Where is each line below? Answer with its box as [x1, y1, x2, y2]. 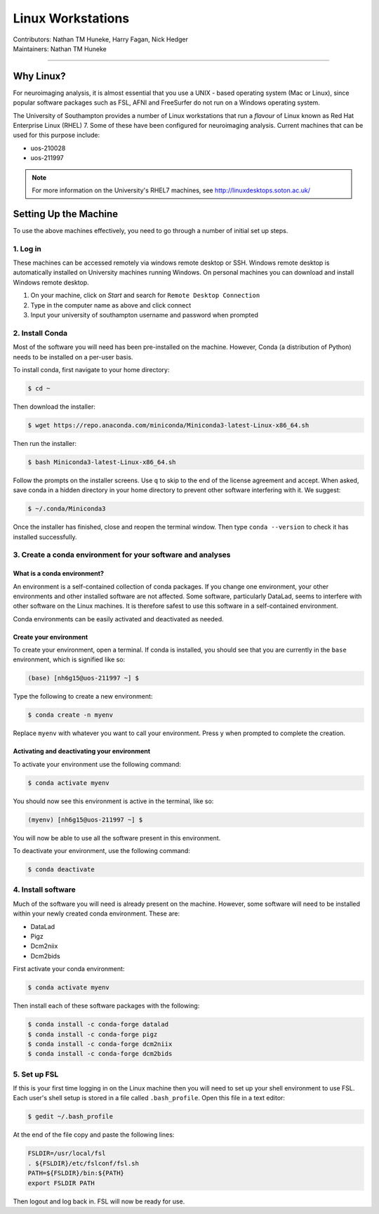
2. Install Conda [13, 328, 68, 338]
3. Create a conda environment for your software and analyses [13, 550, 231, 560]
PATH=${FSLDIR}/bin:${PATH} [27, 1169, 124, 1177]
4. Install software [13, 885, 77, 895]
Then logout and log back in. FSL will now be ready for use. [13, 1197, 185, 1206]
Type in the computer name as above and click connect [30, 301, 192, 309]
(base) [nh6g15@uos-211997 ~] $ [27, 674, 140, 682]
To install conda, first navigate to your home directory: [13, 365, 170, 374]
